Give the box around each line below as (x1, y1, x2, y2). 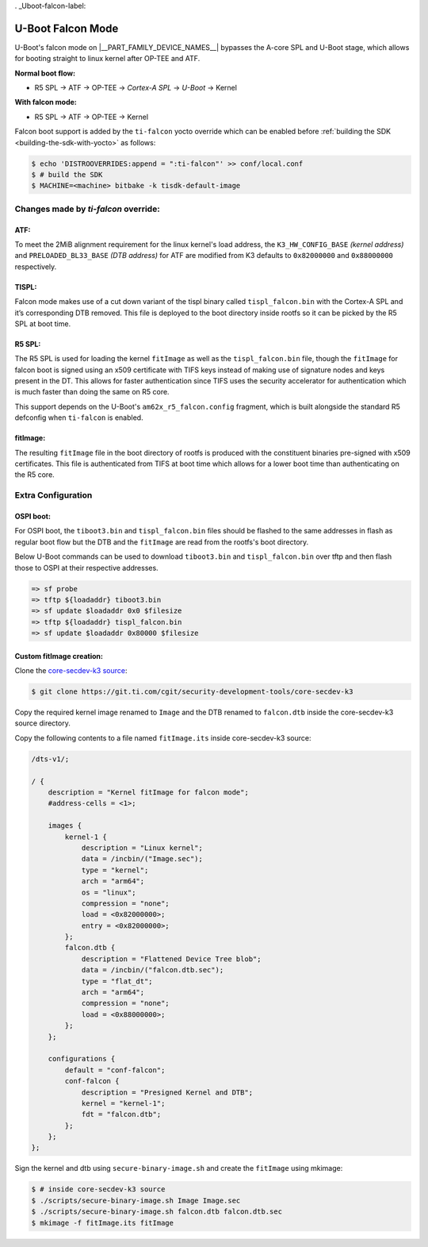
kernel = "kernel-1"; (81, 1099, 166, 1107)
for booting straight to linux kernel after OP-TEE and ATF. (14, 54, 201, 64)
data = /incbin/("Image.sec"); (81, 854, 204, 864)
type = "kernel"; (81, 865, 149, 875)
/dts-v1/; (31, 754, 70, 764)
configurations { (48, 1054, 116, 1064)
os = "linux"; (81, 887, 136, 897)
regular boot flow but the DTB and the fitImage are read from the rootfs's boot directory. (14, 537, 309, 547)
